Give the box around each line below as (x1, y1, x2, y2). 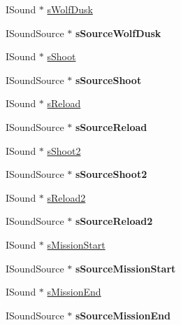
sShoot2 (47, 143, 81, 158)
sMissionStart (47, 237, 106, 251)
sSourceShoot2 (75, 167, 147, 181)
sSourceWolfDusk (75, 25, 161, 40)
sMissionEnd (47, 284, 101, 299)
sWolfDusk (47, 2, 93, 16)
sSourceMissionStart (75, 261, 176, 275)
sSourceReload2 (75, 214, 153, 228)
